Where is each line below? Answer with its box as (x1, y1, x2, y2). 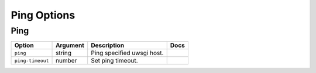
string (56, 49, 72, 57)
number (56, 57, 77, 65)
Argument (56, 41, 85, 49)
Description (91, 41, 125, 49)
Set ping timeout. (91, 57, 138, 65)
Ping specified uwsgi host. (91, 49, 164, 57)
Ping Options (11, 9, 75, 21)
